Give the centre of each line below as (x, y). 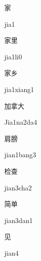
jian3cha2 (18, 187)
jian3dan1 (19, 220)
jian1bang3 (20, 155)
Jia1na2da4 (21, 122)
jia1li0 (13, 56)
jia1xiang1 (19, 89)
